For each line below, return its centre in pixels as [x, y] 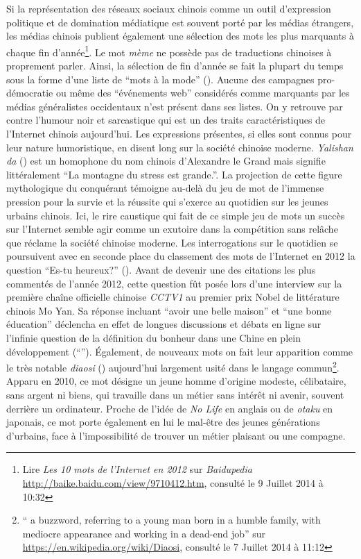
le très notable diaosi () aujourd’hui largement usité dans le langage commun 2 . [173, 366]
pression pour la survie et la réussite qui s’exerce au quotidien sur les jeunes [167, 201]
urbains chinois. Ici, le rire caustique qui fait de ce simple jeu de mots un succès [176, 215]
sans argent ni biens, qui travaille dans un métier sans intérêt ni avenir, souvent [175, 394]
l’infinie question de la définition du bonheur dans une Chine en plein [153, 337]
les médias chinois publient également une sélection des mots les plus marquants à [180, 36]
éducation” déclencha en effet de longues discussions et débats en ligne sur [164, 324]
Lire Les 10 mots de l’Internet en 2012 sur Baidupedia [137, 469]
